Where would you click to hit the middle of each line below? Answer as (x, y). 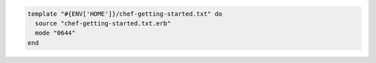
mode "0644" (55, 33)
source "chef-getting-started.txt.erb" (103, 23)
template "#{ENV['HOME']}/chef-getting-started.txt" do (125, 13)
